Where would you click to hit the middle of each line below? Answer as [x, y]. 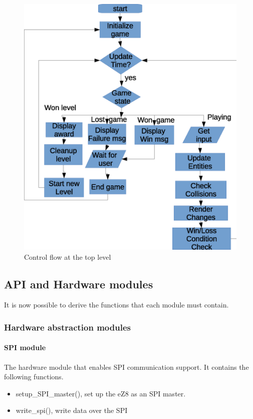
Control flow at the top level [68, 256]
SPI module [25, 347]
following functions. [34, 377]
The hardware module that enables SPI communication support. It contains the [126, 366]
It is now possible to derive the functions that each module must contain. [116, 305]
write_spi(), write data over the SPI [72, 410]
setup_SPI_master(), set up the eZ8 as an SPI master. [101, 393]
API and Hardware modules [79, 284]
